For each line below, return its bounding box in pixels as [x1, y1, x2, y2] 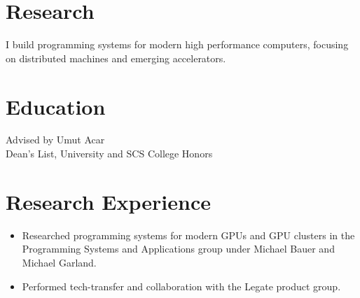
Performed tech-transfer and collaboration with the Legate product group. [22, 278, 341, 293]
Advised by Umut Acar [6, 132, 105, 147]
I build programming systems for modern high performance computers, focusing [6, 37, 349, 52]
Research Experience [6, 187, 211, 215]
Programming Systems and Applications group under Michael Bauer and [22, 241, 335, 256]
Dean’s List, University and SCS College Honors [6, 146, 213, 161]
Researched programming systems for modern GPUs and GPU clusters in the [22, 227, 355, 242]
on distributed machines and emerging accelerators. [6, 50, 226, 65]
